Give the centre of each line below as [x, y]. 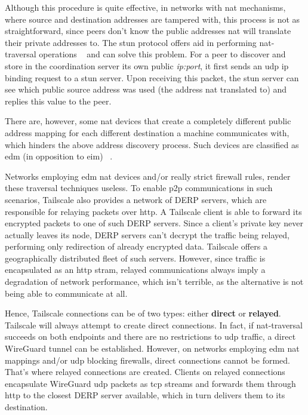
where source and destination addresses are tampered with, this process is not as [153, 19]
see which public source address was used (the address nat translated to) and [146, 89]
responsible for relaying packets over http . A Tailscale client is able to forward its [153, 211]
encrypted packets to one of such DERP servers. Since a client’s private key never [154, 223]
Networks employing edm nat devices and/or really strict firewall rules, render [148, 176]
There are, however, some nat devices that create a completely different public [148, 121]
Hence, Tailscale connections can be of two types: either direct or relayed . [143, 313]
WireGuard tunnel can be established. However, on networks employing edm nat [152, 348]
